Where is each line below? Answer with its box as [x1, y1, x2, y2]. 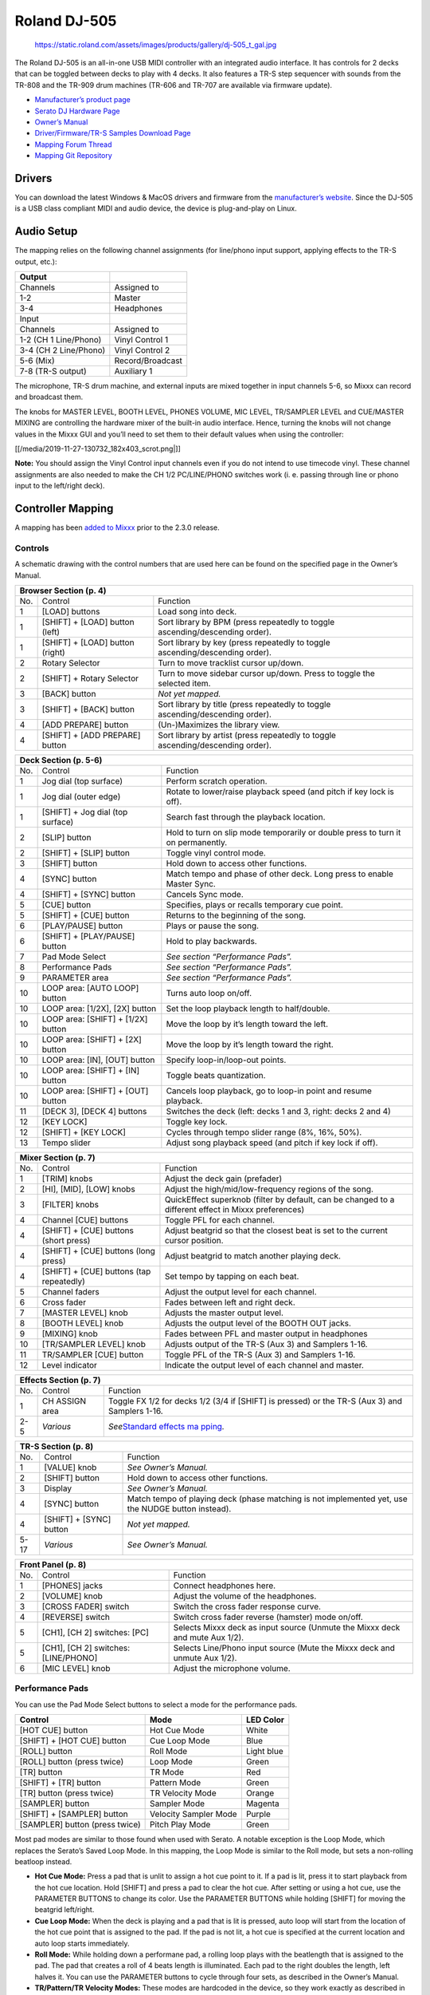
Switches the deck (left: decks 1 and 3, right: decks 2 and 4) [166, 1106, 392, 1116]
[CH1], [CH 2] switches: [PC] [41, 1627, 149, 1637]
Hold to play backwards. [166, 936, 258, 946]
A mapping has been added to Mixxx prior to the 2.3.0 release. [14, 523, 221, 532]
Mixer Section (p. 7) [19, 1152, 96, 1163]
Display [44, 1483, 72, 1494]
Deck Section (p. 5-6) [19, 755, 103, 765]
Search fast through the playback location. [166, 812, 326, 822]
